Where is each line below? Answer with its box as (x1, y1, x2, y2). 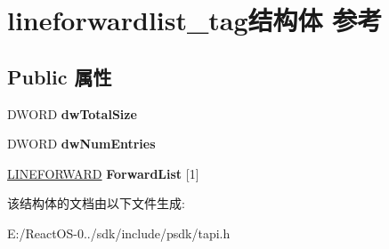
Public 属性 (7, 62, 112, 90)
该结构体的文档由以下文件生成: (7, 194, 185, 213)
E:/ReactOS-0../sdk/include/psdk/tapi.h (7, 223, 231, 242)
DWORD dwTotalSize (7, 104, 137, 123)
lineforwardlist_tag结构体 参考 (7, 2, 383, 38)
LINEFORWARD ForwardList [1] (7, 164, 199, 182)
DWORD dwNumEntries (7, 134, 156, 153)
